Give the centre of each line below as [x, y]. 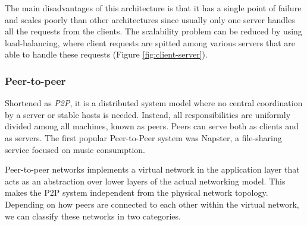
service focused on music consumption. [75, 149]
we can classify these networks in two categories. [93, 216]
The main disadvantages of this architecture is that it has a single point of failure [153, 8]
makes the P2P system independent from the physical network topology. [137, 192]
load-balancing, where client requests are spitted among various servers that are [150, 42]
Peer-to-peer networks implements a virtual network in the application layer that [152, 169]
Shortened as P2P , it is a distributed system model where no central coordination [154, 103]
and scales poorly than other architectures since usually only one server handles [150, 19]
